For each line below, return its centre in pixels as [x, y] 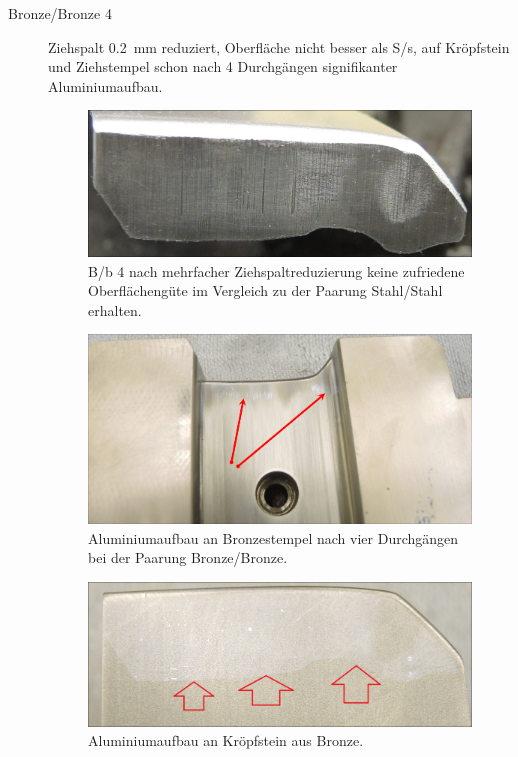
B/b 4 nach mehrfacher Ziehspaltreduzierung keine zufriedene [276, 270]
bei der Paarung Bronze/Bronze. [188, 557]
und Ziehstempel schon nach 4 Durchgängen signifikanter [223, 66]
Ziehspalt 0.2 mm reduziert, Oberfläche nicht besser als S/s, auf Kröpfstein [279, 46]
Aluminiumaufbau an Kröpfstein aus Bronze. [226, 740]
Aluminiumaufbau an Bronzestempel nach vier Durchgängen [273, 537]
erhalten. [115, 309]
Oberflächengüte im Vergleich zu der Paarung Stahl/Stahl [265, 290]
